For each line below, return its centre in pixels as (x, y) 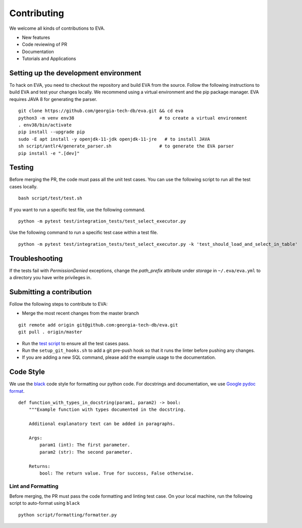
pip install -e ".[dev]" (49, 153)
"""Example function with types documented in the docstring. (107, 410)
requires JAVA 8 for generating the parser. (53, 99)
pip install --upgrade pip (52, 132)
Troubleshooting (36, 258)
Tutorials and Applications (49, 59)
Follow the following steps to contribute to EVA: (59, 304)
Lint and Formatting (34, 486)
